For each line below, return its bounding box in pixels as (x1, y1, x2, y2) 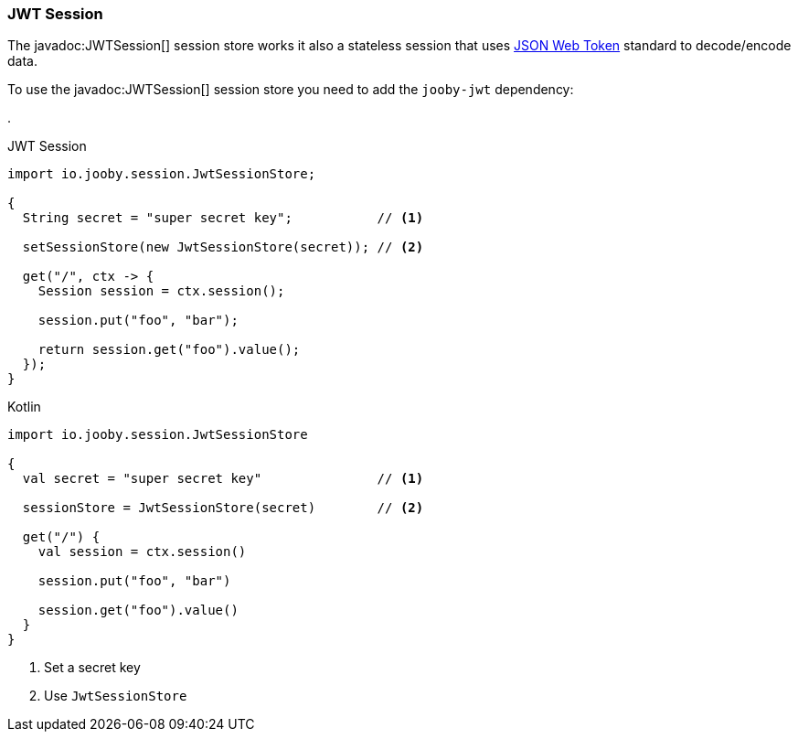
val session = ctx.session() (37, 544, 247, 560)
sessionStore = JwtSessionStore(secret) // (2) (22, 500, 424, 516)
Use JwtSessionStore (44, 688, 187, 704)
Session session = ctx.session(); (37, 284, 285, 299)
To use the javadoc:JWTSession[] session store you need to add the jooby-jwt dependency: (7, 81, 574, 98)
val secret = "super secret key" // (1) (22, 471, 424, 487)
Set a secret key (44, 659, 141, 676)
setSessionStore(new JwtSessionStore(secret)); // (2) (22, 240, 424, 255)
